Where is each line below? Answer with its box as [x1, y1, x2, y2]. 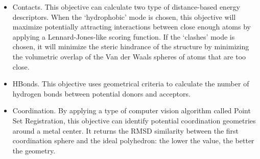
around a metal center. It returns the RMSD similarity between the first [12, 125, 239, 136]
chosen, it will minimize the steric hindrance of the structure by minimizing [12, 41, 249, 52]
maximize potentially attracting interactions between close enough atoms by [12, 21, 251, 32]
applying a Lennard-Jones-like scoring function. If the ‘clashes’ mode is [12, 31, 235, 42]
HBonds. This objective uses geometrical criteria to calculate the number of [12, 78, 249, 89]
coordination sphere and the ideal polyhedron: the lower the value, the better [12, 135, 254, 146]
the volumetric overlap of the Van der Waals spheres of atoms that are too [12, 51, 246, 61]
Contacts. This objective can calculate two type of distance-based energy [12, 2, 240, 12]
